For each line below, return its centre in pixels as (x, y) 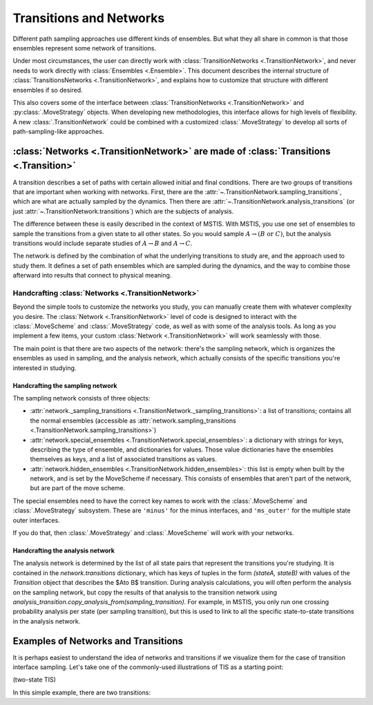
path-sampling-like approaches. (58, 132)
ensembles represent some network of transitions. (85, 48)
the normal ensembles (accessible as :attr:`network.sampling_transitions (133, 421)
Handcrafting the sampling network (65, 385)
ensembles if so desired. (48, 90)
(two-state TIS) (35, 679)
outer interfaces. (36, 520)
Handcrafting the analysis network (64, 551)
